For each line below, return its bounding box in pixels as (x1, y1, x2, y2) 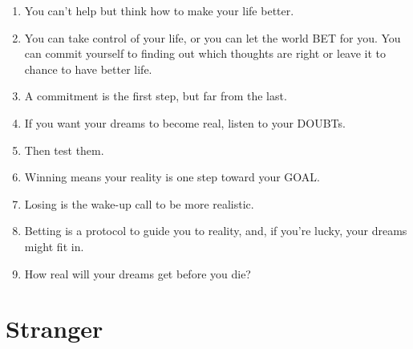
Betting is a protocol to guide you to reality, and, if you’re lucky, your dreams (24, 222, 407, 239)
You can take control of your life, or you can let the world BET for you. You (24, 29, 401, 46)
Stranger (6, 312, 103, 345)
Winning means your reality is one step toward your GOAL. (24, 168, 320, 185)
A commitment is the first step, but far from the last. (24, 87, 287, 104)
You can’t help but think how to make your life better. (24, 2, 294, 18)
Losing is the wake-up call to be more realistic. (24, 195, 254, 212)
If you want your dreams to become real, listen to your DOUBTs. (24, 114, 346, 131)
